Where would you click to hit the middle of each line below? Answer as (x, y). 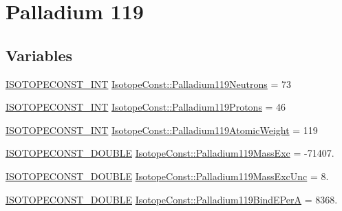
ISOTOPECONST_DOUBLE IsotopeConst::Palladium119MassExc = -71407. (170, 153)
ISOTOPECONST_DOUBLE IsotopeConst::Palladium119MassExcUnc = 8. (167, 176)
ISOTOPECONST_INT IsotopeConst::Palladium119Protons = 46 (146, 107)
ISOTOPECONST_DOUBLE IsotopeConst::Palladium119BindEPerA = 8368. (172, 199)
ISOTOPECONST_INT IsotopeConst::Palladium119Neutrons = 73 (149, 84)
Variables (39, 55)
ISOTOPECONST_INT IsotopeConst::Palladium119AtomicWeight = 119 (162, 130)
